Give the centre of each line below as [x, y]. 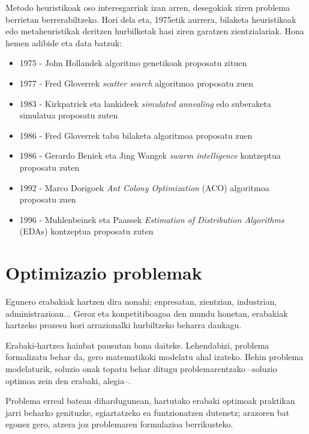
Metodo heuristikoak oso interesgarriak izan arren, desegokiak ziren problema [148, 7]
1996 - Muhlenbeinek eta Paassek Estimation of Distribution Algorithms [152, 219]
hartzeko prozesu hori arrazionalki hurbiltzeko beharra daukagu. [124, 325]
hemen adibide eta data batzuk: [64, 42]
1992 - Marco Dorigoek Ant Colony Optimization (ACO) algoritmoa [144, 187]
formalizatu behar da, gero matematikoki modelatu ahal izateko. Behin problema [154, 357]
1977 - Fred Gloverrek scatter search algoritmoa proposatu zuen [136, 83]
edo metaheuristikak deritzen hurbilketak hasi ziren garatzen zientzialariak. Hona [155, 31]
